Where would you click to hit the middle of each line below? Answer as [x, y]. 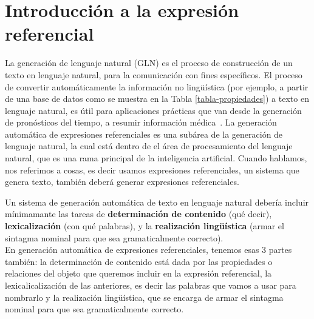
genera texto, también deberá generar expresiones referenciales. [122, 182]
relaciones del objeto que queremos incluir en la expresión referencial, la [138, 273]
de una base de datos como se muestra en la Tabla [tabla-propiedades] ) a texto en [157, 99]
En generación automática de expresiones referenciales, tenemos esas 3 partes [148, 250]
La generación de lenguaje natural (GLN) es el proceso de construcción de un [149, 63]
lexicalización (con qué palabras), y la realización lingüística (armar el [145, 226]
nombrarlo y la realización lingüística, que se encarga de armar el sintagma [144, 297]
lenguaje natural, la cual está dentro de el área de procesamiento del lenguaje [149, 146]
